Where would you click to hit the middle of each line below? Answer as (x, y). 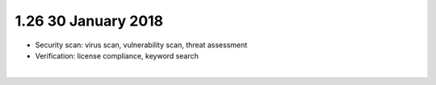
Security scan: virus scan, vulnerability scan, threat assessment (141, 45)
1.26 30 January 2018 (89, 21)
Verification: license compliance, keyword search (117, 55)
